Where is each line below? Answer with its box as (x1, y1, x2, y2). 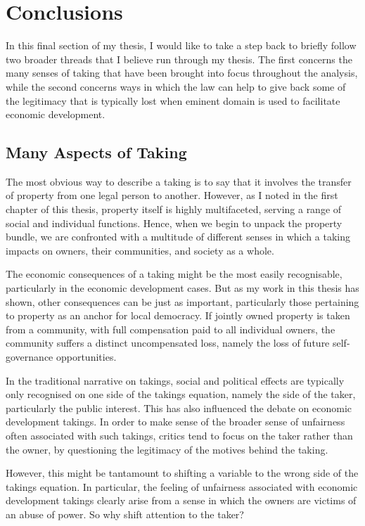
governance (6, 349, 53, 364)
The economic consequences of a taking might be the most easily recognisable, (6, 267, 342, 281)
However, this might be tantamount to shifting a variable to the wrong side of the (6, 466, 359, 480)
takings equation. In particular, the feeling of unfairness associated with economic (6, 479, 358, 494)
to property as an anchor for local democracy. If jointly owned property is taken (6, 308, 350, 323)
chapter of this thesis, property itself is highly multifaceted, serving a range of (6, 202, 342, 217)
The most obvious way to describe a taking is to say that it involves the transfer (6, 174, 352, 188)
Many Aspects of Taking (6, 141, 187, 163)
